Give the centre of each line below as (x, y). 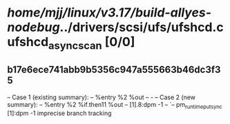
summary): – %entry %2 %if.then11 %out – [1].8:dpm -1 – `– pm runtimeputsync (115, 105)
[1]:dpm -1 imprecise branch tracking (59, 113)
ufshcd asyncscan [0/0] (71, 43)
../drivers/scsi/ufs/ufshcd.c (142, 27)
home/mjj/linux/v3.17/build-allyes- (109, 13)
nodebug (33, 27)
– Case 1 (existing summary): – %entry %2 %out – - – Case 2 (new (101, 97)
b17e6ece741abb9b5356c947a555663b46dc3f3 (114, 70)
